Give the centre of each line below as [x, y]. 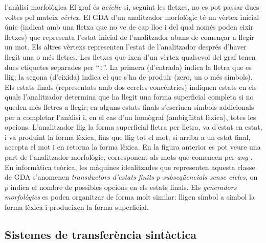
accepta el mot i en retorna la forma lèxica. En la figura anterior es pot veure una [133, 147]
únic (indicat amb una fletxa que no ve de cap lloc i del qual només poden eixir [129, 27]
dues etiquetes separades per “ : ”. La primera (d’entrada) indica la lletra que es [128, 67]
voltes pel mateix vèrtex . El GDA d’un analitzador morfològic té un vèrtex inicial [132, 17]
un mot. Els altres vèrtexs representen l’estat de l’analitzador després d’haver [126, 47]
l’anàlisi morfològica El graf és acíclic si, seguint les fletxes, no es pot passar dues [132, 7]
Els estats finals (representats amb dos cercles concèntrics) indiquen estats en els [131, 87]
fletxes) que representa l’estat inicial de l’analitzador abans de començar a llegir [129, 37]
